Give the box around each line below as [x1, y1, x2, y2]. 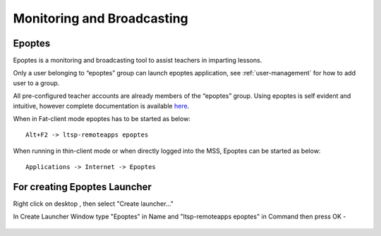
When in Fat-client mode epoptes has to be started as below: [13, 115, 190, 123]
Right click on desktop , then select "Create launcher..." [13, 199, 174, 208]
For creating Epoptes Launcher [13, 181, 152, 193]
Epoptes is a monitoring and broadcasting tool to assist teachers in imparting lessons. [13, 56, 262, 65]
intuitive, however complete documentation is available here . [13, 101, 190, 110]
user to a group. [13, 78, 60, 87]
